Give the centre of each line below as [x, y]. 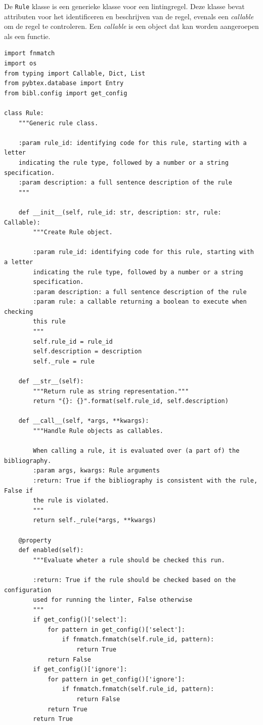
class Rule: [24, 113]
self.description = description [87, 352]
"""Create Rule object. [73, 232]
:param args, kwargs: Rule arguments [96, 471]
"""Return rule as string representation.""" [111, 391]
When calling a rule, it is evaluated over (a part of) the [136, 451]
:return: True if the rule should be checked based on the [135, 580]
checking [19, 312]
